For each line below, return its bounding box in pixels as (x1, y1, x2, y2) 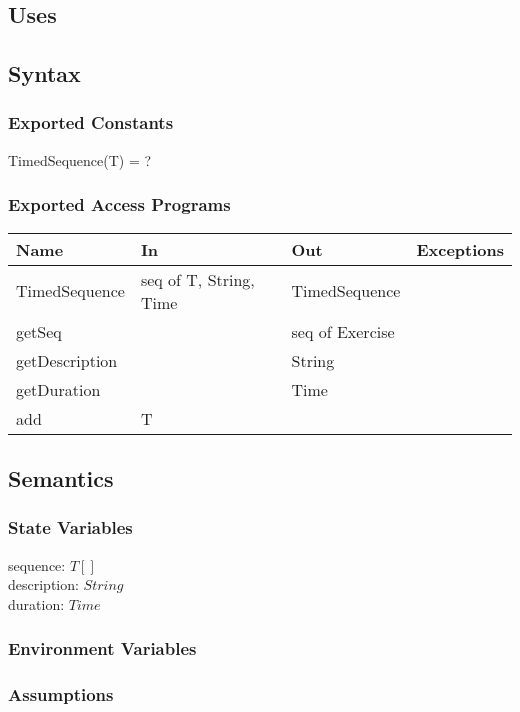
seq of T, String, (140, 267, 255, 291)
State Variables (8, 515, 133, 540)
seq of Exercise (291, 319, 395, 343)
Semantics (8, 462, 114, 493)
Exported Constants (8, 110, 174, 135)
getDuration (16, 377, 101, 401)
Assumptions (8, 682, 114, 707)
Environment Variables (8, 636, 197, 661)
